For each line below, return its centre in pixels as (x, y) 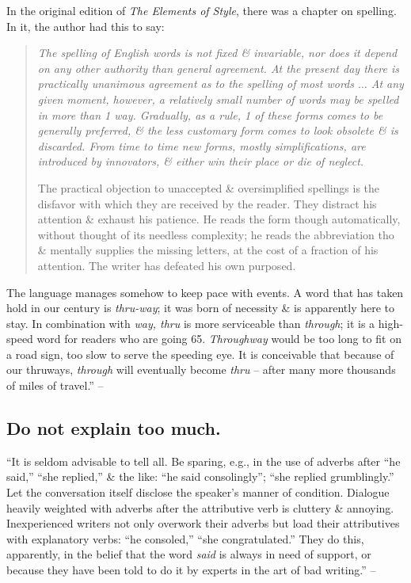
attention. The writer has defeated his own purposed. (167, 265)
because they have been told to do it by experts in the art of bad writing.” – (191, 570)
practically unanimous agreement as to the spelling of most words (196, 84)
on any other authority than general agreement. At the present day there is (219, 68)
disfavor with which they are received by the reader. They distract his (207, 203)
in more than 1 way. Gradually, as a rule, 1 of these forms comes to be (210, 114)
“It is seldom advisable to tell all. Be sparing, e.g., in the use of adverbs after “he (204, 461)
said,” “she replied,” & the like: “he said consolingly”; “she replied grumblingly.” (200, 476)
